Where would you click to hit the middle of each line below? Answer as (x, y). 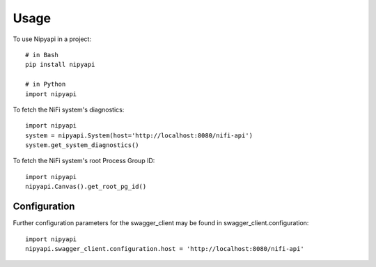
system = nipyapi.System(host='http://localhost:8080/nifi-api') (139, 135)
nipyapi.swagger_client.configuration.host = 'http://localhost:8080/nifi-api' (165, 249)
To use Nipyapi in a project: (52, 39)
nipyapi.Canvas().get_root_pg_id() (86, 187)
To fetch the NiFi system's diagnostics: (69, 109)
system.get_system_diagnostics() (82, 145)
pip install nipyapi (60, 65)
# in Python (46, 84)
